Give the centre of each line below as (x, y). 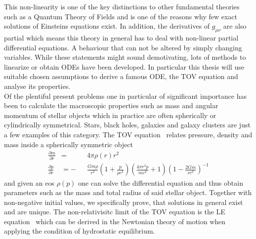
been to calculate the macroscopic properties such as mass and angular (111, 105)
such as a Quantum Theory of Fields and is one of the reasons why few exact (121, 16)
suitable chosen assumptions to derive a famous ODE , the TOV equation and (121, 76)
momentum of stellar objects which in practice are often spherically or (110, 115)
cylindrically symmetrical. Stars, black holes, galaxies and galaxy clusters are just (127, 125)
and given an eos (29, 182)
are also (235, 26)
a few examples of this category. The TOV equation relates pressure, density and (128, 134)
